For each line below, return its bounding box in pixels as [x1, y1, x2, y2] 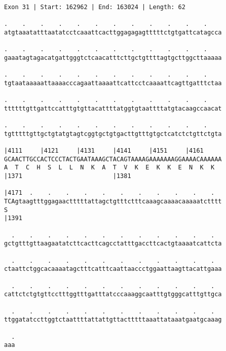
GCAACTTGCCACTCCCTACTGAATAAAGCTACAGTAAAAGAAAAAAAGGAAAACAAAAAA [4, 155, 222, 163]
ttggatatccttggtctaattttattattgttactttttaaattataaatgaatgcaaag [4, 316, 222, 324]
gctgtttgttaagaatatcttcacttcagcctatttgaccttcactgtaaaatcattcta [4, 240, 222, 248]
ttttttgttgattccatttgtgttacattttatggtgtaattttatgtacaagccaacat [4, 104, 222, 112]
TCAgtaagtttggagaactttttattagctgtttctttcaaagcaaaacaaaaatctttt [4, 198, 222, 205]
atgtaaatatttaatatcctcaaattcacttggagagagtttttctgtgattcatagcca [4, 28, 222, 36]
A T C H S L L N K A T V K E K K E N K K [4, 164, 215, 171]
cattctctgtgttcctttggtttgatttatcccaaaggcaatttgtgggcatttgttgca [4, 291, 222, 298]
